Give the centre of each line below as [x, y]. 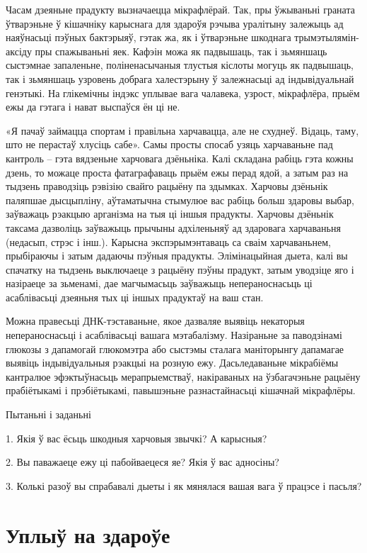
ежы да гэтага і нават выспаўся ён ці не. [93, 107]
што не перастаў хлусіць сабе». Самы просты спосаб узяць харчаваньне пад [169, 144]
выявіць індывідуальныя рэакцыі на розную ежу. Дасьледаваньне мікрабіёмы [172, 363]
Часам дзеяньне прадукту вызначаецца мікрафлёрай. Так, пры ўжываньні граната [180, 9]
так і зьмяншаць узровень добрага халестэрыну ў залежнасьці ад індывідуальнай [180, 78]
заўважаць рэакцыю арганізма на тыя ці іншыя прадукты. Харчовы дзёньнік [170, 214]
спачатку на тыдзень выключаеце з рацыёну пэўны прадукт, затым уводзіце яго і [180, 269]
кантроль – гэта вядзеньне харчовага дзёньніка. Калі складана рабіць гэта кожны [180, 158]
